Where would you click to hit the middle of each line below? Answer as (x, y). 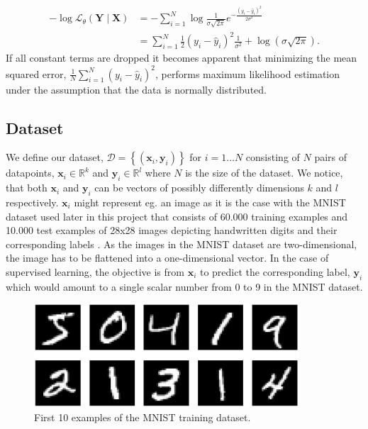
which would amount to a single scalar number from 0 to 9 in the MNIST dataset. (184, 286)
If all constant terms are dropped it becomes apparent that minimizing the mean (182, 58)
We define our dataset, (55, 157)
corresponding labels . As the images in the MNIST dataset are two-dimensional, (182, 244)
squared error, (36, 73)
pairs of (331, 157)
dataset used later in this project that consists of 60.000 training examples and (177, 216)
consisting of (273, 157)
